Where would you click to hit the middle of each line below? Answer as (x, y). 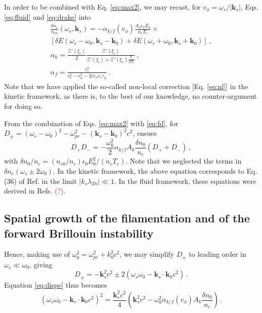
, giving (41, 264)
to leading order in (218, 254)
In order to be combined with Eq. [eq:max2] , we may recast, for (102, 7)
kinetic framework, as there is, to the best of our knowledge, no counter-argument (130, 96)
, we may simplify (147, 254)
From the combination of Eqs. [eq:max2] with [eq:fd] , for (91, 123)
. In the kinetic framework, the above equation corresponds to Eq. (155, 171)
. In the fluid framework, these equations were (185, 181)
